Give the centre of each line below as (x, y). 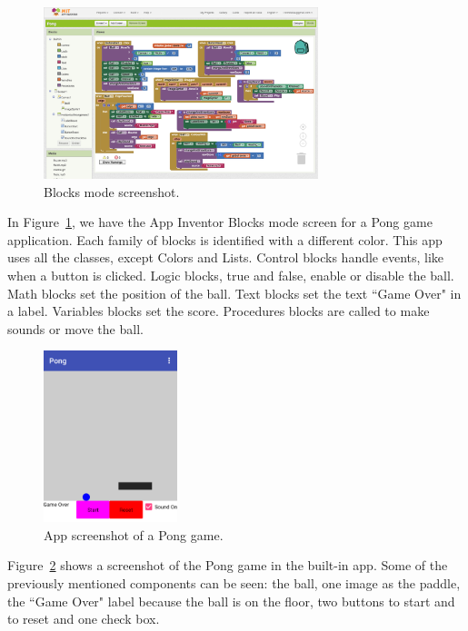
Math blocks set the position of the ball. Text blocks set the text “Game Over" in (234, 293)
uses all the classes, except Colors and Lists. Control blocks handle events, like (226, 257)
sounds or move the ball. (75, 328)
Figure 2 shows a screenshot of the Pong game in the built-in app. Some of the (228, 565)
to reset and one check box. (84, 619)
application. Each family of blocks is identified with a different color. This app (225, 239)
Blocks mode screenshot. (112, 191)
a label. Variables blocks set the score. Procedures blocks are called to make (219, 311)
